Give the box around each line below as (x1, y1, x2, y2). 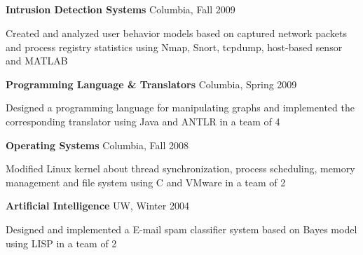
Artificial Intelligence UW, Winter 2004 (6, 198, 189, 213)
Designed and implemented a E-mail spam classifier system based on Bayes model (6, 221, 357, 236)
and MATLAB (6, 53, 68, 68)
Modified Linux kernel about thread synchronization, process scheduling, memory (6, 161, 355, 176)
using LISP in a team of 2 (6, 235, 117, 250)
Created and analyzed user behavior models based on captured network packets (6, 25, 347, 40)
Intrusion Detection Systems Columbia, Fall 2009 (6, 2, 235, 17)
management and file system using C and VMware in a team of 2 (6, 174, 286, 189)
